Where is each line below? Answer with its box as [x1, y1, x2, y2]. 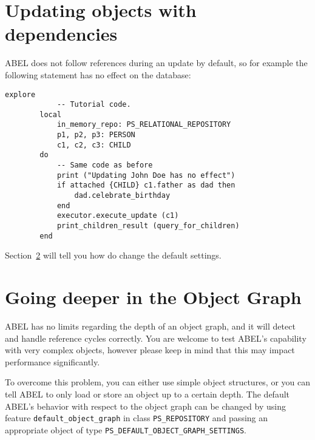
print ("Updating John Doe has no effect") [56, 171, 235, 180]
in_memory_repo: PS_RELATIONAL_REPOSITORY [56, 120, 231, 129]
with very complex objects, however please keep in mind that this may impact [5, 344, 295, 356]
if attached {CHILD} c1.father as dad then [56, 181, 235, 190]
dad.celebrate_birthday [74, 191, 171, 200]
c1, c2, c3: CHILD [56, 140, 131, 149]
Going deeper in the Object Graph [5, 285, 302, 310]
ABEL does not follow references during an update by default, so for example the [5, 56, 308, 69]
